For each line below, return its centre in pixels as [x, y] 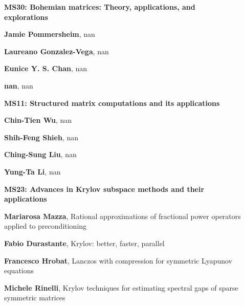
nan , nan [19, 85]
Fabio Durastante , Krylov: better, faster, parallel [84, 243]
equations [19, 270]
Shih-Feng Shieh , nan [41, 137]
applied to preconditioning [46, 226]
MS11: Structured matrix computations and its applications [112, 103]
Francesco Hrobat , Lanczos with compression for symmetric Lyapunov [118, 260]
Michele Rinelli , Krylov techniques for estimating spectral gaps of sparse [121, 287]
